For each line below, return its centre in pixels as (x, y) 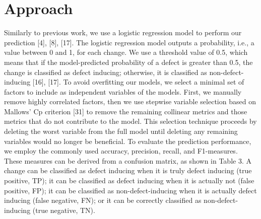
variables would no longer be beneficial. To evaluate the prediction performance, (128, 141)
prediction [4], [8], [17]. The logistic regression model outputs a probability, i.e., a (129, 42)
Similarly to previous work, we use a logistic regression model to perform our (123, 32)
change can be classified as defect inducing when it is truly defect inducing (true (128, 170)
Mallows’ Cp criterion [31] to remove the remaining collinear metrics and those (126, 111)
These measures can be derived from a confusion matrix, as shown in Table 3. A (128, 160)
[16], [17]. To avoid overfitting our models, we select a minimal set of (138, 82)
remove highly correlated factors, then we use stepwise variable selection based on (130, 101)
